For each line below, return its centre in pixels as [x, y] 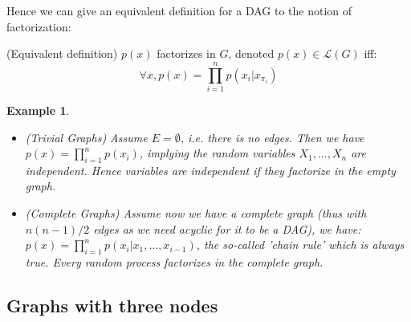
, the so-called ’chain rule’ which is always [300, 245]
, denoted [251, 53]
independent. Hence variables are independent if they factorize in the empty [210, 170]
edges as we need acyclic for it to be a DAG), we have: [227, 228]
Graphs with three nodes [112, 306]
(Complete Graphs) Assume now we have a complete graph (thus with [196, 213]
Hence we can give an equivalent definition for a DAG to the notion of [179, 10]
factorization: [39, 26]
